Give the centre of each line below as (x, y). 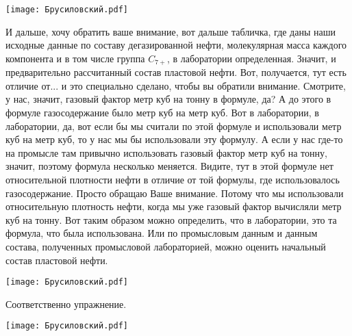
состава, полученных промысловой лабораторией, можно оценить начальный (166, 247)
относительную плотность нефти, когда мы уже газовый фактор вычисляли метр (174, 206)
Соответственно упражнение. (66, 303)
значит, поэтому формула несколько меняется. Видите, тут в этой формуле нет (169, 166)
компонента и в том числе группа (75, 58)
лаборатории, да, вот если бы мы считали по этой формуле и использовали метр (174, 126)
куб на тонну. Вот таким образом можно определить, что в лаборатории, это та (171, 219)
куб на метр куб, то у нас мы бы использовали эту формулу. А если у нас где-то (174, 139)
